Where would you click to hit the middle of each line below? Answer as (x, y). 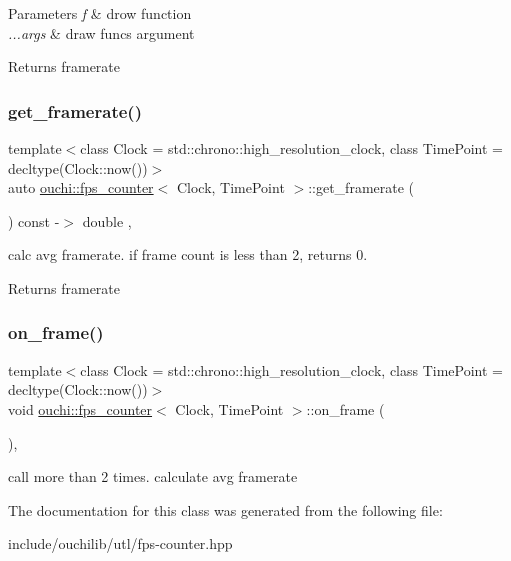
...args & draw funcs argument (101, 32)
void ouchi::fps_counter (80, 408)
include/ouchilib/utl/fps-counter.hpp (120, 543)
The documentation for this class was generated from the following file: (225, 509)
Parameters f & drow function (100, 13)
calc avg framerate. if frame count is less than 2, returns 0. (188, 254)
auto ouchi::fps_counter (81, 187)
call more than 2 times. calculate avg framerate (153, 476)
